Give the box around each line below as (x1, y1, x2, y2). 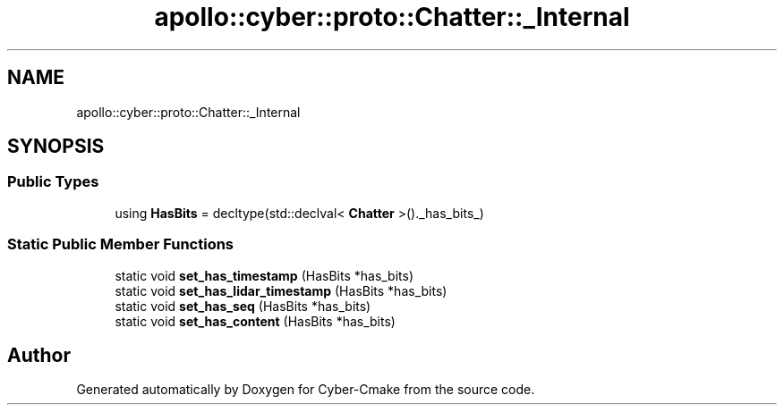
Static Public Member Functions (7, 235, 234, 254)
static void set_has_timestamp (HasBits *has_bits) (115, 267, 414, 283)
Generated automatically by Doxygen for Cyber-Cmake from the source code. (76, 382, 535, 398)
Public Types (7, 172, 99, 191)
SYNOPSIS (7, 135, 105, 158)
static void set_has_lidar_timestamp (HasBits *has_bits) (115, 282, 447, 298)
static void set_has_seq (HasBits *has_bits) (115, 298, 371, 314)
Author (7, 343, 71, 366)
